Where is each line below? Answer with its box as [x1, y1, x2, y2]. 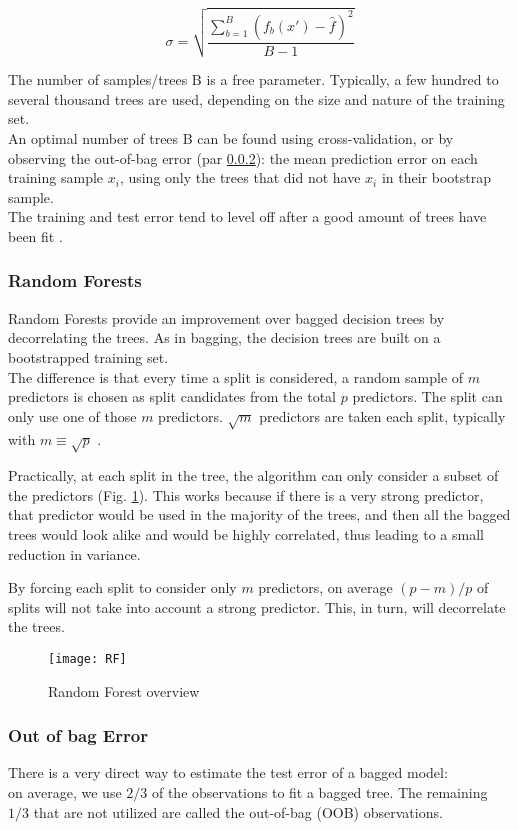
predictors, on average [258, 577, 393, 598]
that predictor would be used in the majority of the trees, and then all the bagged [8, 504, 511, 525]
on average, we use [8, 782, 122, 803]
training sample [8, 167, 104, 188]
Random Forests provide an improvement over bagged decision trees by [8, 307, 445, 328]
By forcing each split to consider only [8, 577, 237, 598]
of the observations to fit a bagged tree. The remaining [151, 782, 488, 803]
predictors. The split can [352, 386, 503, 407]
